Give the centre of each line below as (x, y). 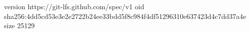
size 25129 (19, 25)
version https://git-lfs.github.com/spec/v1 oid (74, 6)
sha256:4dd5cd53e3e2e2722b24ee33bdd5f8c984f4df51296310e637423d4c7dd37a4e (125, 16)
